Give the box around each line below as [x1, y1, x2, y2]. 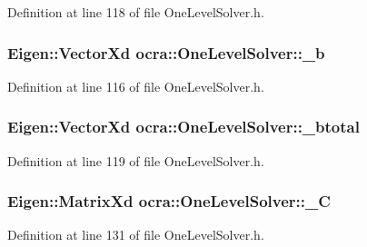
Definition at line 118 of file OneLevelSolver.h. [7, 3, 264, 21]
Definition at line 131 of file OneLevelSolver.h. [7, 225, 264, 244]
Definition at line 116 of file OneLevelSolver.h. [7, 76, 264, 95]
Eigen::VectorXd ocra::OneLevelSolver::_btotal [7, 115, 360, 138]
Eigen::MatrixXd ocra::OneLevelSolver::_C [7, 190, 331, 212]
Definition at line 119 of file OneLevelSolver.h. [7, 151, 264, 170]
